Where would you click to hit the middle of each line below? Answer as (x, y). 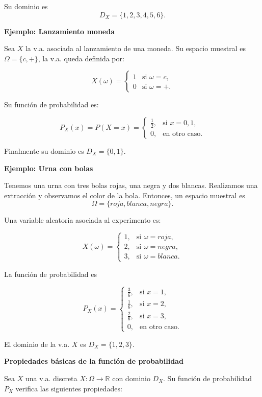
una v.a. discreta (51, 378)
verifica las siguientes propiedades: (69, 388)
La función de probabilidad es (50, 274)
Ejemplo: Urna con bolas (49, 168)
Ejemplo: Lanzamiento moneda (59, 31)
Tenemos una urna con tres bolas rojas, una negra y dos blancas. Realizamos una (131, 185)
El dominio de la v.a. (37, 344)
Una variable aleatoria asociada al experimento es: (83, 220)
